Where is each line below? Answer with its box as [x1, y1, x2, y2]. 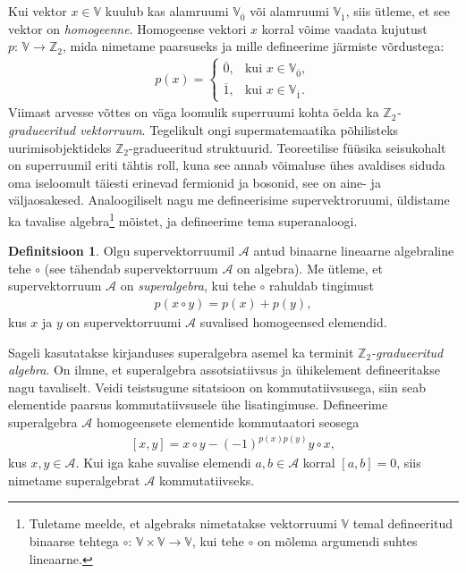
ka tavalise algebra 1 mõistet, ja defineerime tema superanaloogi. [8, 209, 358, 230]
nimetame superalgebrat [8, 470, 140, 489]
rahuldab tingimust [269, 276, 374, 295]
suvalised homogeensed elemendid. [199, 313, 387, 332]
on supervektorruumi [66, 313, 182, 332]
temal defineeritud [352, 514, 453, 533]
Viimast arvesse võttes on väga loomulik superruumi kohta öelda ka [8, 103, 379, 122]
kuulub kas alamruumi [105, 2, 229, 20]
